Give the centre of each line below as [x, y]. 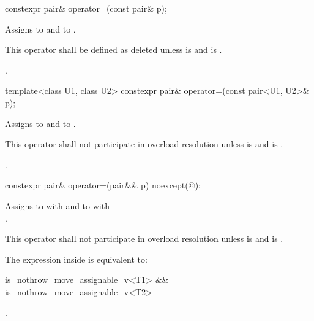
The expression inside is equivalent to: [76, 259]
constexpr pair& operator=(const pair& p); [86, 8]
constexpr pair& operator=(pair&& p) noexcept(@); [103, 185]
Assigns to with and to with [57, 205]
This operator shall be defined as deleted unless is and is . [114, 49]
